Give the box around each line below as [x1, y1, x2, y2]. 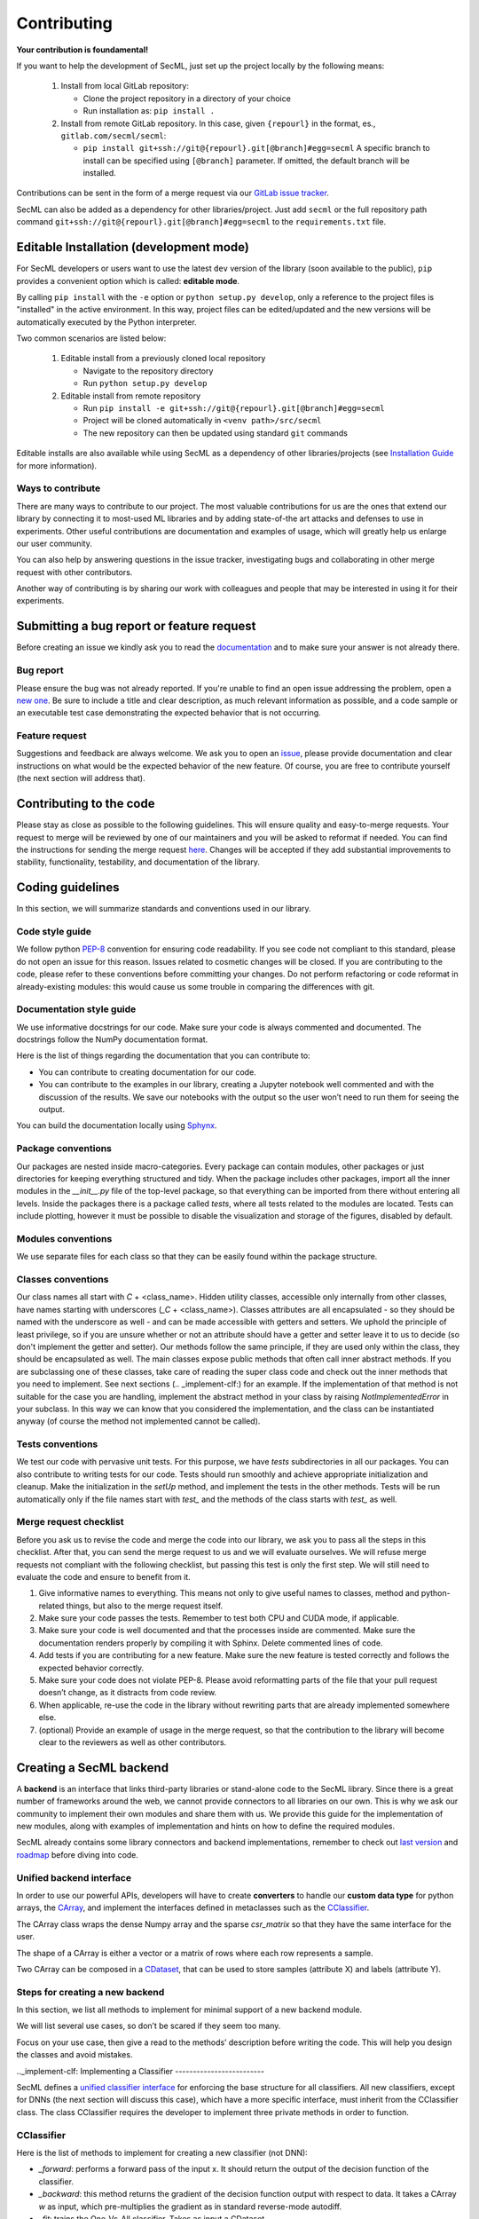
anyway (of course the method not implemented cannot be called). [16, 1416, 261, 1426]
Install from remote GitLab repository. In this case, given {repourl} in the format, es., [60, 118, 376, 129]
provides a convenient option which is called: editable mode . [16, 275, 239, 286]
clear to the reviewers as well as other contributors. [38, 1737, 227, 1748]
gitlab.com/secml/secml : [60, 130, 167, 141]
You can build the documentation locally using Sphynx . [16, 1120, 217, 1131]
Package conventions [16, 1142, 113, 1155]
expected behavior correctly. [38, 1662, 145, 1673]
